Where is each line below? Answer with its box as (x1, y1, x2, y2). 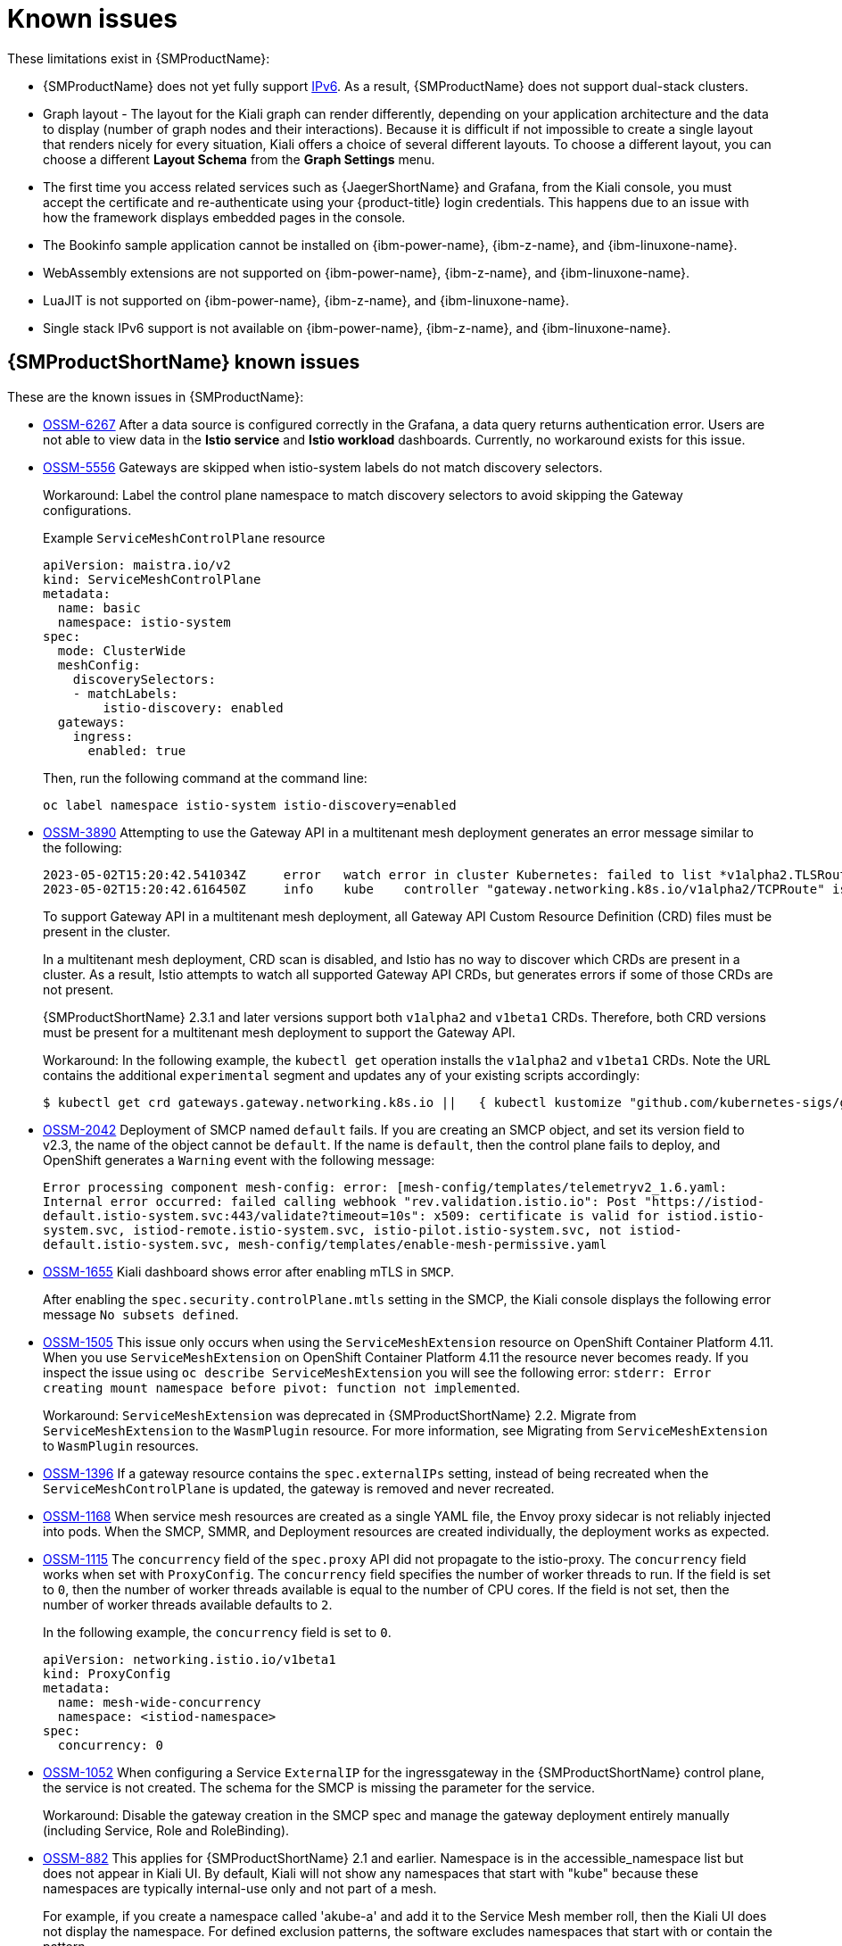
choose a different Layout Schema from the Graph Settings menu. (43, 151, 435, 167)
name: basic (57, 600, 141, 615)
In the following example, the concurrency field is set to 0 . (43, 1624, 392, 1640)
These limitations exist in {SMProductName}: (7, 50, 270, 66)
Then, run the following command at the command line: (43, 769, 367, 786)
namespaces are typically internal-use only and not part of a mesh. (43, 1880, 437, 1896)
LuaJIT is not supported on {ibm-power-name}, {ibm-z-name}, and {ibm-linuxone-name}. (43, 292, 570, 308)
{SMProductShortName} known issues (7, 351, 360, 374)
